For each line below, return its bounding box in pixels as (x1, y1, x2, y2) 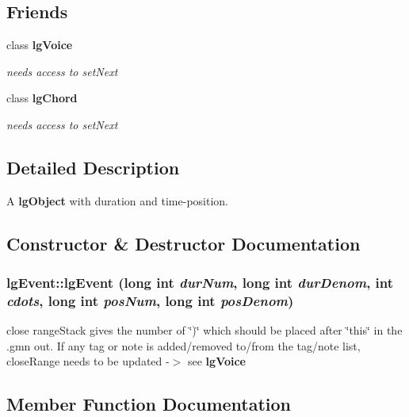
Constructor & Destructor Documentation (6, 231, 361, 255)
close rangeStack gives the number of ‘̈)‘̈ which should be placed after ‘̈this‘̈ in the (6, 322, 403, 339)
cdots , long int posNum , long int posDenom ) (6, 291, 294, 310)
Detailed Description (6, 155, 180, 179)
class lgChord (6, 90, 78, 106)
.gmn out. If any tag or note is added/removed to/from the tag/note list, (6, 337, 361, 354)
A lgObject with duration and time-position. (6, 192, 228, 208)
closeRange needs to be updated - (6, 353, 170, 369)
